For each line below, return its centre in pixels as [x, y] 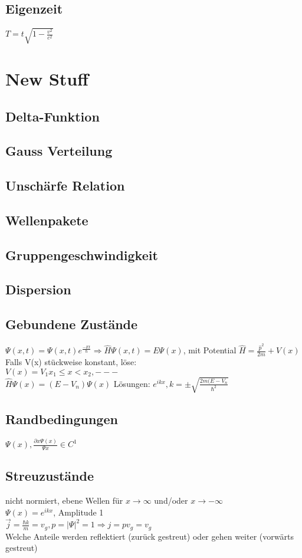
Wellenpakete [47, 220]
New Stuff [47, 78]
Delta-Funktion [52, 116]
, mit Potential [210, 350]
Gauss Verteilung [59, 151]
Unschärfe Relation [65, 186]
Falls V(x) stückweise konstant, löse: [71, 362]
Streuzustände [50, 476]
